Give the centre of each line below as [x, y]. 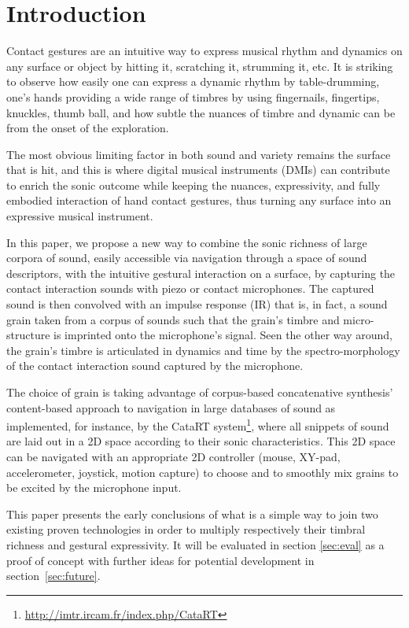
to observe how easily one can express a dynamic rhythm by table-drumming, [193, 81]
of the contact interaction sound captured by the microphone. [155, 366]
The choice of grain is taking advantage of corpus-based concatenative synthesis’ [200, 392]
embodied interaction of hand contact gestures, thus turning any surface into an [199, 200]
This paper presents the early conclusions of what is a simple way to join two [192, 513]
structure [28, 335]
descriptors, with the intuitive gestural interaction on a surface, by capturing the [201, 273]
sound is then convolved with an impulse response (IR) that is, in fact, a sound [197, 304]
